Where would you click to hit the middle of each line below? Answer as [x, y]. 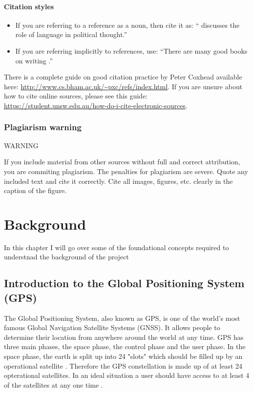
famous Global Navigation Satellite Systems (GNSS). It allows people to [112, 327]
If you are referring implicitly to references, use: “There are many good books [131, 50]
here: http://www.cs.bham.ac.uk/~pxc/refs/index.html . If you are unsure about [123, 86]
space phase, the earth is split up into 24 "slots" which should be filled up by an [123, 356]
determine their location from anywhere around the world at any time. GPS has [124, 337]
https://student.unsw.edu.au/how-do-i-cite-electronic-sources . [96, 105]
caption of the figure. [35, 190]
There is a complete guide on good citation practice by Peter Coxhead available [123, 77]
